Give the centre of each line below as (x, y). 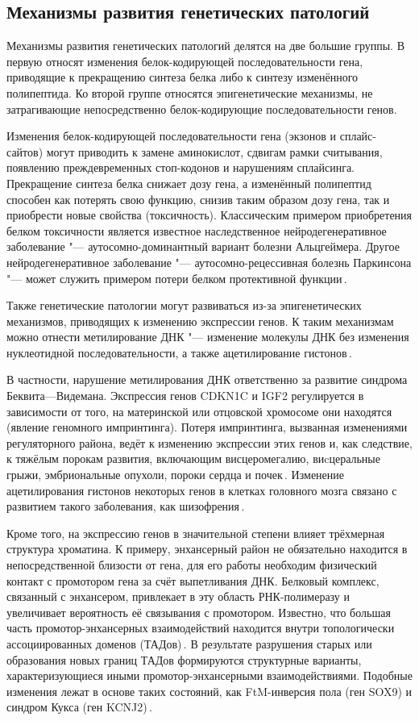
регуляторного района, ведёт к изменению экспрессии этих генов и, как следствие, (209, 442)
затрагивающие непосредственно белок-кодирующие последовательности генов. (202, 108)
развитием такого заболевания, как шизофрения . (126, 506)
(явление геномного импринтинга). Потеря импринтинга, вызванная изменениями (207, 427)
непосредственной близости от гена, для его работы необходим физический (192, 565)
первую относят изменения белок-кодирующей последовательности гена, (185, 61)
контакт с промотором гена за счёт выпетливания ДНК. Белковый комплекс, (193, 580)
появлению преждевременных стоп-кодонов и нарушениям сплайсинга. (180, 167)
